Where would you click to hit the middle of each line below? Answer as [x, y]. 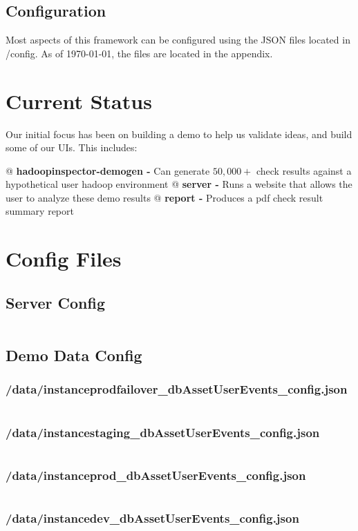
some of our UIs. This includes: [72, 147]
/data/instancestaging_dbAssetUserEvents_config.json [163, 432]
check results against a [304, 170]
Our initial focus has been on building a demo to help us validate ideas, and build [179, 134]
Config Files [64, 259]
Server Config [56, 302]
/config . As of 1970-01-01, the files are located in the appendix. [139, 53]
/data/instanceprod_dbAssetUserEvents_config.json [156, 475]
